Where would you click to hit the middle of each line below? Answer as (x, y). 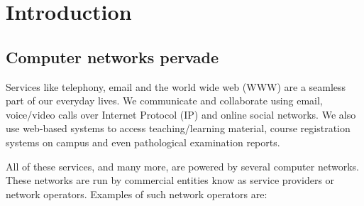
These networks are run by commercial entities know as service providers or (170, 180)
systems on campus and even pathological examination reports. (143, 142)
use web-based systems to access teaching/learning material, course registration (178, 128)
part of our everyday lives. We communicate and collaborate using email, (164, 101)
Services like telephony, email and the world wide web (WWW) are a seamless (176, 86)
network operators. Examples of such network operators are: (137, 194)
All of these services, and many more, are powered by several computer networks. (182, 166)
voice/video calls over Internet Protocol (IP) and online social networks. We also (181, 114)
